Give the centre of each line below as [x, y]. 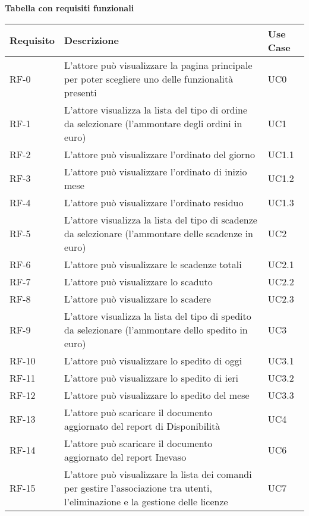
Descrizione [92, 40]
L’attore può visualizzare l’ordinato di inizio [156, 171]
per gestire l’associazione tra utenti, [138, 487]
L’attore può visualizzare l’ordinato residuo [154, 202]
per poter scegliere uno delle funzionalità [149, 78]
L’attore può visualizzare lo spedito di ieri [152, 377]
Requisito [32, 40]
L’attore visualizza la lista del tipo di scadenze [161, 219]
